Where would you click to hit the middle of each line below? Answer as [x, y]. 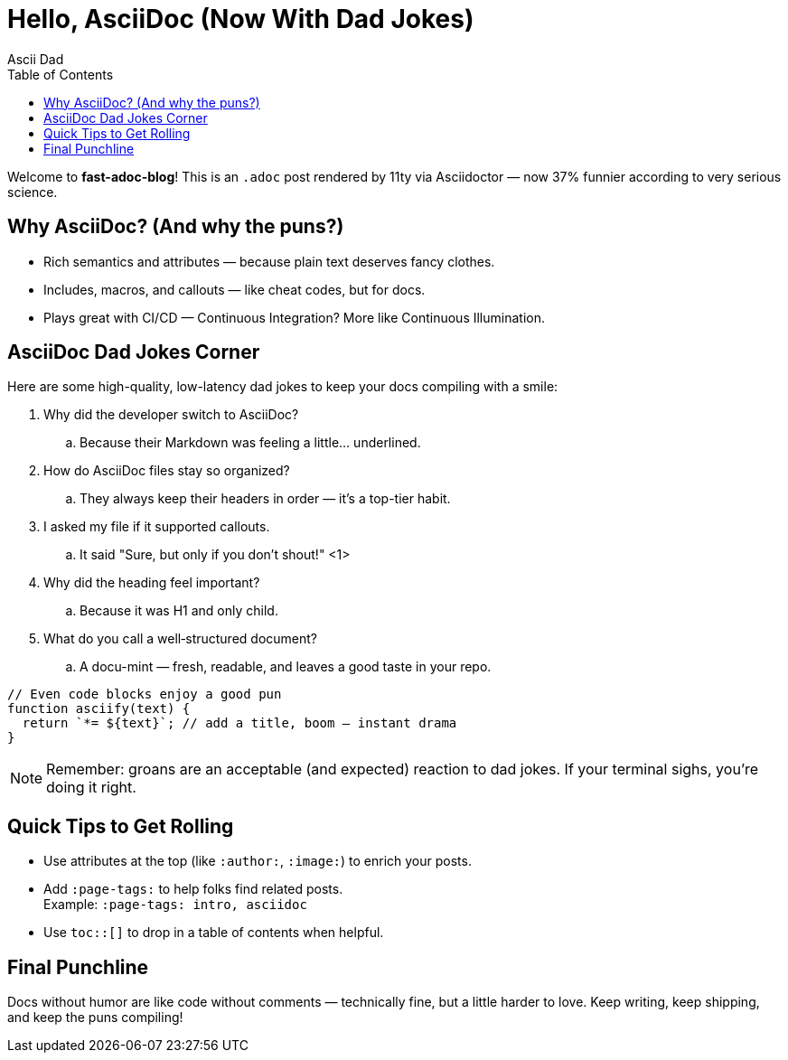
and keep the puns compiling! [95, 1018]
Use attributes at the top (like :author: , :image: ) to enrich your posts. [258, 861]
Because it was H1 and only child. [179, 611]
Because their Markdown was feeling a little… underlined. [250, 443]
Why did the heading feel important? [152, 583]
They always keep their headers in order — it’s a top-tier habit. [265, 499]
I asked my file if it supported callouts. [157, 527]
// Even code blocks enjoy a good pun [145, 694]
